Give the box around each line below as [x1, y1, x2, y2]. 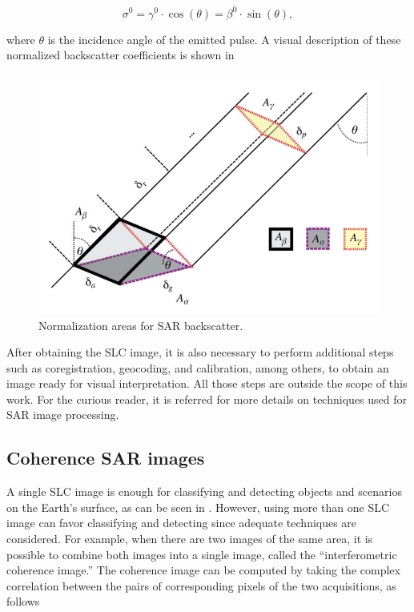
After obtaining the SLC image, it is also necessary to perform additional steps [6, 344, 394, 360]
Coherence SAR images [6, 445, 205, 470]
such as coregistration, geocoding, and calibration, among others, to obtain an [6, 359, 389, 376]
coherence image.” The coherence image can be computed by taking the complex [6, 562, 400, 578]
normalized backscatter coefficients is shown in [6, 46, 235, 63]
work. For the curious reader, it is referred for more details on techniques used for [6, 390, 407, 407]
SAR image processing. [6, 406, 119, 423]
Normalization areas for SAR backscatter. [38, 316, 243, 333]
